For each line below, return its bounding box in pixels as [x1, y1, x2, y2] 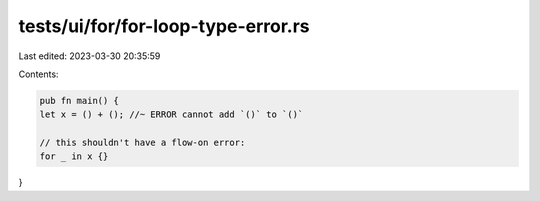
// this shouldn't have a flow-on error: [39, 137, 246, 149]
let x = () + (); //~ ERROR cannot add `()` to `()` [39, 109, 304, 120]
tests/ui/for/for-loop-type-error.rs [18, 15, 310, 37]
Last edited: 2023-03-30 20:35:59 [18, 50, 161, 62]
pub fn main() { [39, 95, 120, 106]
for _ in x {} [39, 151, 109, 162]
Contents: [18, 68, 59, 80]
